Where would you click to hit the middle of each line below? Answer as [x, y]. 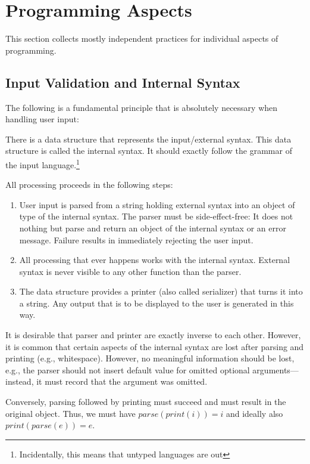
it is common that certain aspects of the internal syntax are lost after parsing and [155, 346]
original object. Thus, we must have [71, 413]
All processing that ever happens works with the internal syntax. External [155, 260]
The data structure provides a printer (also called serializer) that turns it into [161, 291]
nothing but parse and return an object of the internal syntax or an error [153, 228]
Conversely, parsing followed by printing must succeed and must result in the [146, 402]
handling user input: [42, 119]
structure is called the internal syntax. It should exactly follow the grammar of [149, 151]
